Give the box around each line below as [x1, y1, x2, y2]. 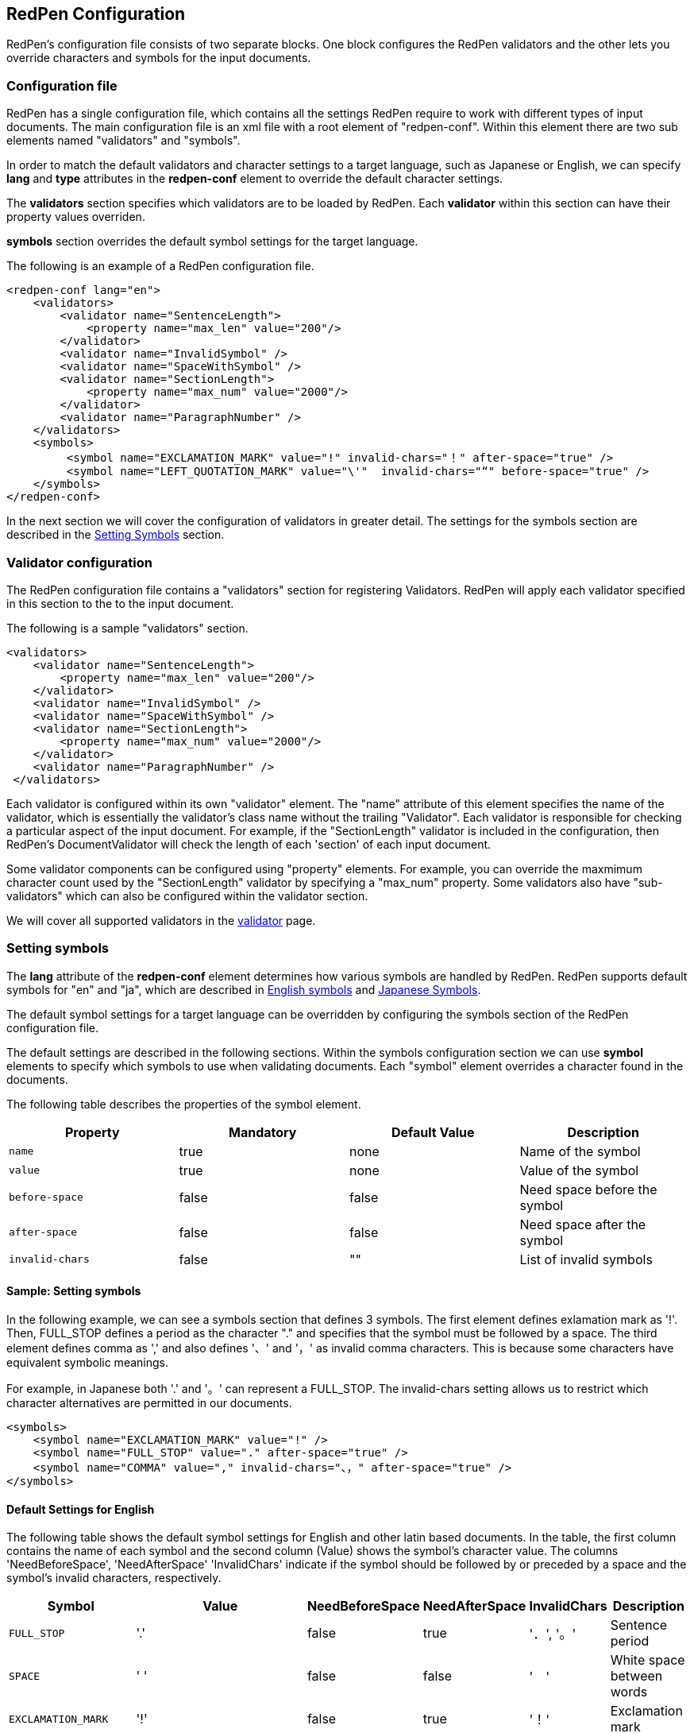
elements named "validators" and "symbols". [6, 133, 241, 148]
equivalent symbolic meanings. [6, 1355, 168, 1369]
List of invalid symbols [519, 1251, 653, 1267]
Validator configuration [6, 554, 152, 571]
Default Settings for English [6, 1502, 155, 1516]
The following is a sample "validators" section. [6, 621, 249, 635]
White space [610, 1652, 685, 1669]
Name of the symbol [519, 1143, 641, 1159]
